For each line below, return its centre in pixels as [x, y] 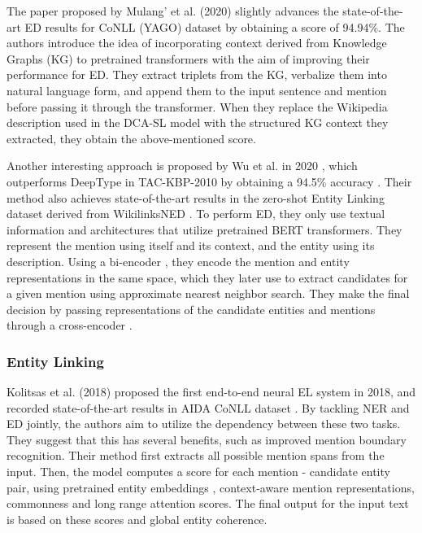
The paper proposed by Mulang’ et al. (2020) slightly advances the [173, 11]
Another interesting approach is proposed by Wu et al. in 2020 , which [182, 166]
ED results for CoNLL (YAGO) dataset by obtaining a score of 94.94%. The [215, 26]
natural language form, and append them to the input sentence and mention [197, 90]
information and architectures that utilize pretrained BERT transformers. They [204, 229]
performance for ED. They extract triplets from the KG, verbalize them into [197, 74]
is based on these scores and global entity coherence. [137, 519]
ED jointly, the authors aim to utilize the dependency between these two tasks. [204, 424]
